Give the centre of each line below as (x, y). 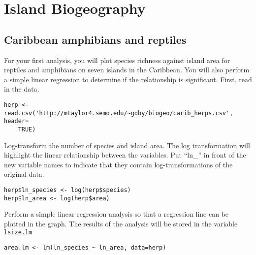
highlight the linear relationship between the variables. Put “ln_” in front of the (125, 155)
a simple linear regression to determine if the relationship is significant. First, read (128, 79)
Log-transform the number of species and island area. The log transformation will (127, 145)
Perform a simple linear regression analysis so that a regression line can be (116, 214)
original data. (24, 174)
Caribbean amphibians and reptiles (95, 39)
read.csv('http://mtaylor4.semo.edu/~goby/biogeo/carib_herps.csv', (119, 113)
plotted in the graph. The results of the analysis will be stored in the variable (121, 223)
